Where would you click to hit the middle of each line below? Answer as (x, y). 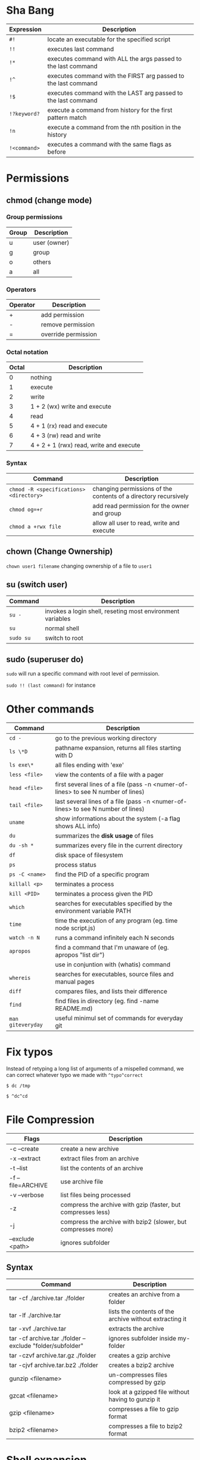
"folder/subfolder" (58, 1346)
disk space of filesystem (89, 855)
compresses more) (87, 1229)
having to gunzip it (135, 1399)
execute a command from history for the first (110, 110)
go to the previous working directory (106, 738)
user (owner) (51, 242)
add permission (62, 315)
